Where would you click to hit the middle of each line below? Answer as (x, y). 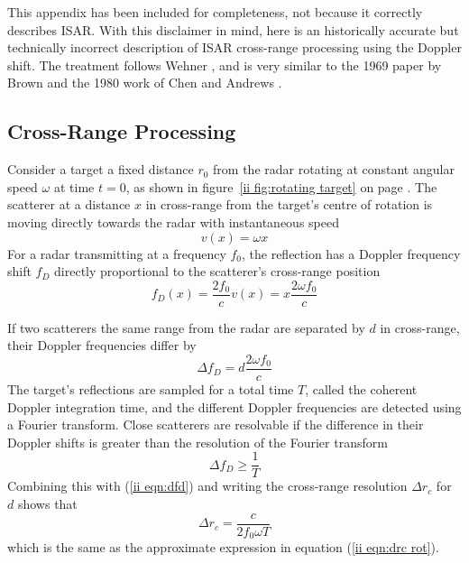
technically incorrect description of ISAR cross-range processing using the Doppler (234, 47)
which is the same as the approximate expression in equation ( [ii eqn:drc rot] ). (223, 547)
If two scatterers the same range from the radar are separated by (186, 327)
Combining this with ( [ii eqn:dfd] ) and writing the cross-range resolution (207, 486)
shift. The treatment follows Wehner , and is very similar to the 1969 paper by (225, 65)
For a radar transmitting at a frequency (117, 253)
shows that (47, 504)
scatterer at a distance (69, 204)
